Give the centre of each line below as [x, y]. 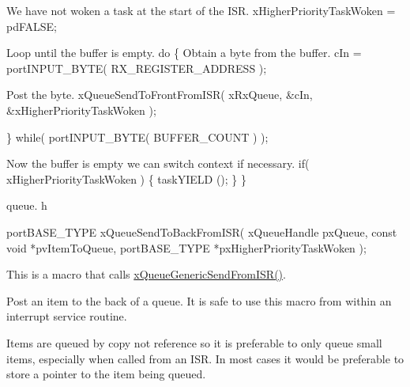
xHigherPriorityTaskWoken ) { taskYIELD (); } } [127, 178]
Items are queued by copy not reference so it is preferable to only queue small [194, 342]
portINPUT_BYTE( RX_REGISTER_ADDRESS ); [137, 68]
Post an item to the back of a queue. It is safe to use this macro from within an [199, 300]
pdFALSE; [32, 26]
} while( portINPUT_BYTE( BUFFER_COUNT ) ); [137, 137]
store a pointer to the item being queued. [106, 374]
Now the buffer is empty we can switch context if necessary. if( [158, 163]
